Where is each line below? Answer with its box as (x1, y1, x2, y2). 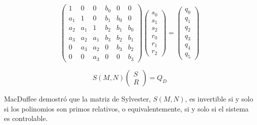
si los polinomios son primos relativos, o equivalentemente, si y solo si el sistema (4, 103, 249, 113)
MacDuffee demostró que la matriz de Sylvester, (4, 93, 151, 103)
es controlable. (4, 113, 48, 123)
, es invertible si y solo (185, 93, 254, 103)
